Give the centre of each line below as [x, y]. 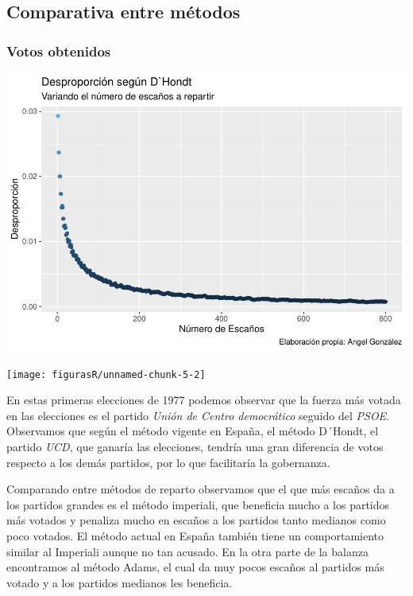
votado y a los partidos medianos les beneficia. [120, 582]
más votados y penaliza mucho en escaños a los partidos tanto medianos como [196, 520]
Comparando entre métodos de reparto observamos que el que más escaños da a [201, 489]
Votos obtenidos [59, 51]
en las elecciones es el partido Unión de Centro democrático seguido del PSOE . [198, 415]
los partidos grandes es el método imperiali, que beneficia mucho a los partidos [198, 504]
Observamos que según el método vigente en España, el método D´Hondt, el [193, 431]
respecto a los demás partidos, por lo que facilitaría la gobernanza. [168, 462]
